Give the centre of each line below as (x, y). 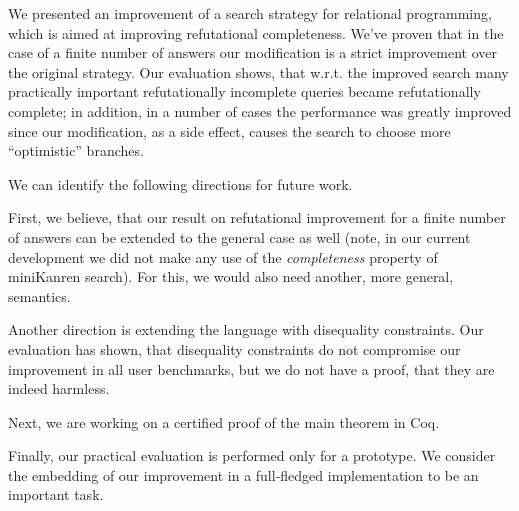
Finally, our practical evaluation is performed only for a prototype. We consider (252, 455)
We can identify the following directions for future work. (180, 183)
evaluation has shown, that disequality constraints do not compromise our (234, 348)
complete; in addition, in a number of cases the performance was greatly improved (260, 110)
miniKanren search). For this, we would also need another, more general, (231, 276)
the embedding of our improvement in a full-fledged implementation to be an (243, 474)
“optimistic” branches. (76, 150)
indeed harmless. (59, 388)
